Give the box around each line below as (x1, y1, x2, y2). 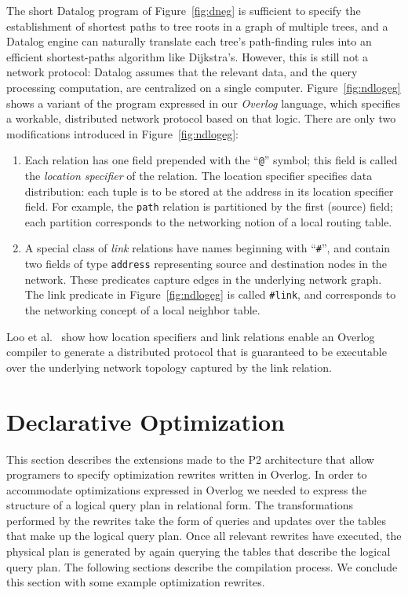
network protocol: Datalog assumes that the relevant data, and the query (6, 64, 358, 80)
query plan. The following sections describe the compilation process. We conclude (6, 558, 398, 575)
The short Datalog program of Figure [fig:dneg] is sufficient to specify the (6, 2, 361, 18)
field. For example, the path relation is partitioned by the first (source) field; (24, 198, 393, 215)
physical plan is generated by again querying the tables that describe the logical (6, 543, 391, 560)
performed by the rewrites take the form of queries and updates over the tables (6, 512, 386, 528)
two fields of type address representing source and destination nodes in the (24, 255, 388, 272)
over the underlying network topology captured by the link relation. (6, 358, 332, 375)
